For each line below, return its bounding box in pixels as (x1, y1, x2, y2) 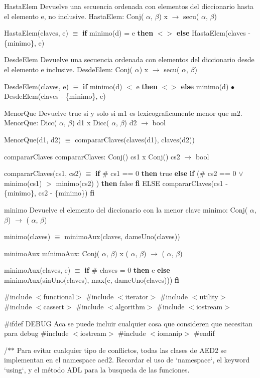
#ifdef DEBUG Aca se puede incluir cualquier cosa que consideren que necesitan (4, 318, 252, 328)
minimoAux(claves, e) (4, 265, 71, 275)
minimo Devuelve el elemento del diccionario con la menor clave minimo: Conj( (4, 204, 248, 215)
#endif (194, 328, 215, 338)
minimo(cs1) (4, 177, 42, 188)
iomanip (157, 328, 182, 338)
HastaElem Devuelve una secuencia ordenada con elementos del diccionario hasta (4, 1, 253, 11)
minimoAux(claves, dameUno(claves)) (64, 231, 180, 242)
